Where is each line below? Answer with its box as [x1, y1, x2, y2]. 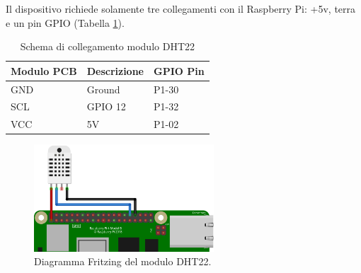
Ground [86, 81, 120, 96]
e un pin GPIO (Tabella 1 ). [6, 15, 125, 30]
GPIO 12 [86, 99, 126, 114]
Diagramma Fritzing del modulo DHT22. [34, 254, 212, 269]
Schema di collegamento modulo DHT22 [20, 39, 195, 54]
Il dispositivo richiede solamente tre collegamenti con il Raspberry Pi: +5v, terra [6, 1, 356, 16]
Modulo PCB [11, 63, 77, 78]
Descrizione [86, 63, 144, 78]
